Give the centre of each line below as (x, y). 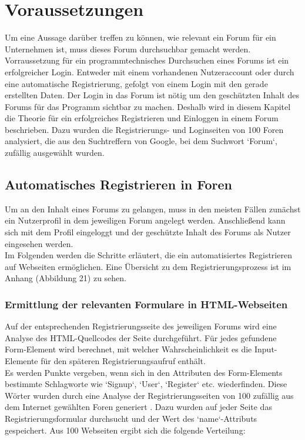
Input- (266, 349)
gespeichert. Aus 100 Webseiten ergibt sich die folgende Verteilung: (125, 430)
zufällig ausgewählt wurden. (55, 153)
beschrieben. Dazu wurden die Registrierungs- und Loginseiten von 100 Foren (144, 129)
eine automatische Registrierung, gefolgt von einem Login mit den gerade (136, 83)
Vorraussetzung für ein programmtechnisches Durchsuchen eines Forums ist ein (147, 60)
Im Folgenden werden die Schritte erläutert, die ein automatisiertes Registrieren (148, 255)
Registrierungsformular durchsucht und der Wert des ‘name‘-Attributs (131, 418)
